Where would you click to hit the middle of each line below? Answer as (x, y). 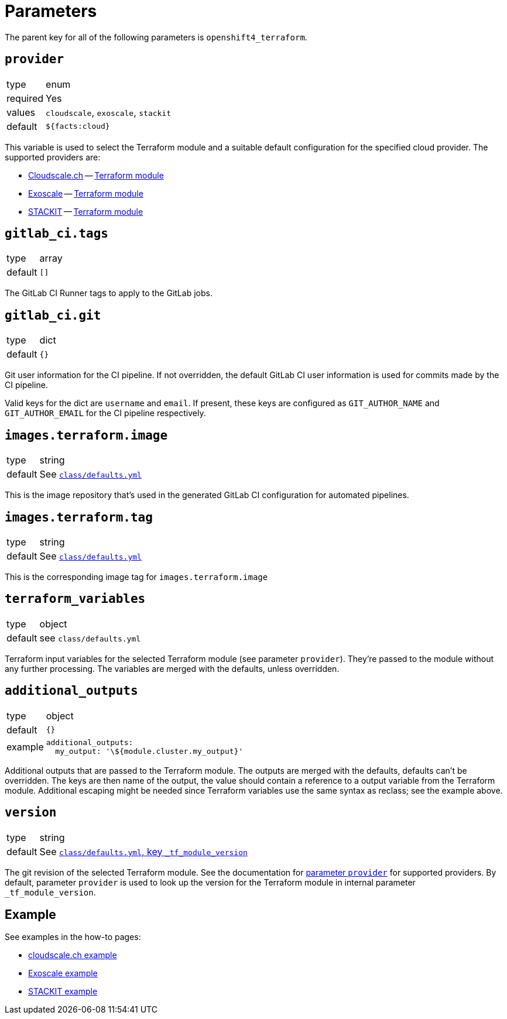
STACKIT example (63, 991)
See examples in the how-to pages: (73, 937)
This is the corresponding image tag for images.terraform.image (136, 577)
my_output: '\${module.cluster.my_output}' (149, 751)
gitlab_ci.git (53, 315)
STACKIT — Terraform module (86, 211)
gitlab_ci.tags (57, 234)
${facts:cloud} (78, 126)
